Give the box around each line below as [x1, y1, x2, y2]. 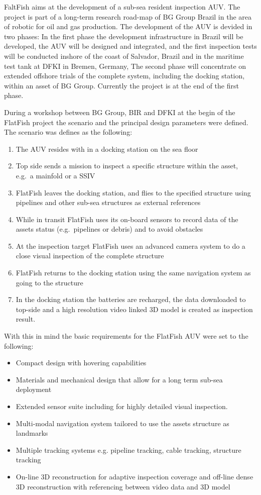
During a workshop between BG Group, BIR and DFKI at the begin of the [4, 107, 235, 117]
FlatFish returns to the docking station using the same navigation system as [16, 267, 251, 278]
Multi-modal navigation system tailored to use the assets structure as [16, 418, 229, 428]
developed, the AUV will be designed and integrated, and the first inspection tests [4, 41, 257, 51]
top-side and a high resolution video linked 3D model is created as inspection [16, 304, 253, 314]
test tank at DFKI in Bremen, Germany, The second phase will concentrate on [4, 60, 246, 71]
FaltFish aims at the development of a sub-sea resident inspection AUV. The [4, 2, 240, 12]
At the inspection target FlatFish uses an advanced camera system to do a [16, 240, 245, 251]
